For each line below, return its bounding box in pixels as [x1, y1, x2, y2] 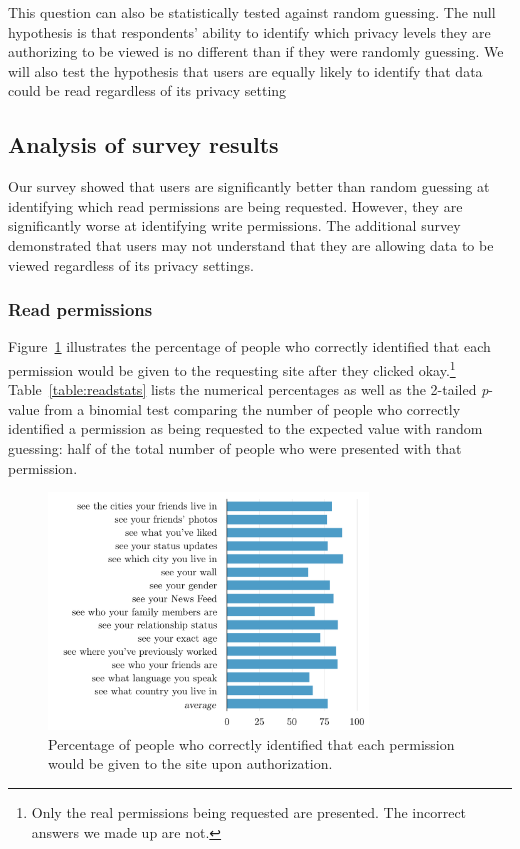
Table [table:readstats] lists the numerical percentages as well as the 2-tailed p [8, 379, 489, 400]
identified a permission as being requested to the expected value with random [8, 418, 483, 439]
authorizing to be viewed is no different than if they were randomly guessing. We [8, 41, 504, 62]
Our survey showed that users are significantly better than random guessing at [8, 176, 490, 197]
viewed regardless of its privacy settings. [8, 254, 254, 275]
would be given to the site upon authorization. [48, 753, 333, 774]
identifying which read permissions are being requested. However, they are [8, 195, 463, 216]
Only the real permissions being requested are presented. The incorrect [31, 802, 467, 823]
